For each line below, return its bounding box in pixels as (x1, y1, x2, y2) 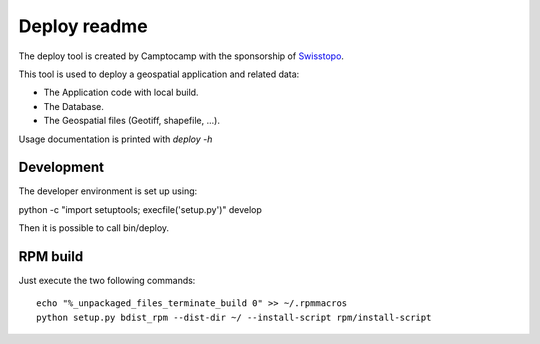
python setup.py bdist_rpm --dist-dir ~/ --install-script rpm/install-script (36, 311, 432, 323)
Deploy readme (18, 15, 149, 37)
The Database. (43, 100, 105, 112)
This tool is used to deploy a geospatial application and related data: (18, 68, 300, 80)
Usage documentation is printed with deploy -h (18, 133, 213, 145)
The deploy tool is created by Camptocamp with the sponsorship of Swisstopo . (18, 50, 345, 62)
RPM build (18, 248, 84, 265)
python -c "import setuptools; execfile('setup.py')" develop (18, 203, 262, 215)
